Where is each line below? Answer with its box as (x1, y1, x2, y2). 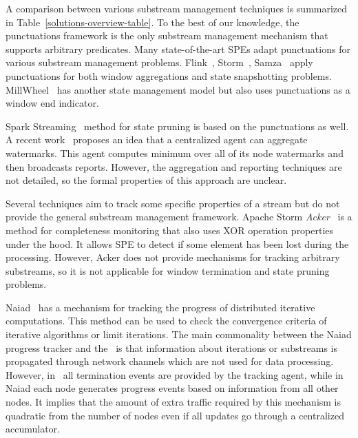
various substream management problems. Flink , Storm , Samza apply (6, 55, 313, 70)
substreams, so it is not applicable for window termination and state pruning (6, 263, 330, 278)
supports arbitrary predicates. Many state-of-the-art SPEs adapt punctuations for (6, 41, 350, 56)
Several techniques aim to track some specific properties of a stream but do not (6, 196, 340, 210)
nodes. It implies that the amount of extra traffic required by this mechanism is (6, 395, 341, 409)
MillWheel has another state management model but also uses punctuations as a (6, 82, 350, 96)
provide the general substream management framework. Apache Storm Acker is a (6, 209, 352, 224)
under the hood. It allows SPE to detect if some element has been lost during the (6, 236, 349, 251)
